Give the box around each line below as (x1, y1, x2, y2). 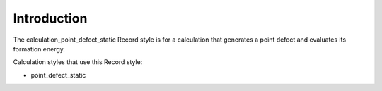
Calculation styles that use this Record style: (13, 58, 143, 66)
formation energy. (13, 44, 65, 53)
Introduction (13, 11, 88, 26)
